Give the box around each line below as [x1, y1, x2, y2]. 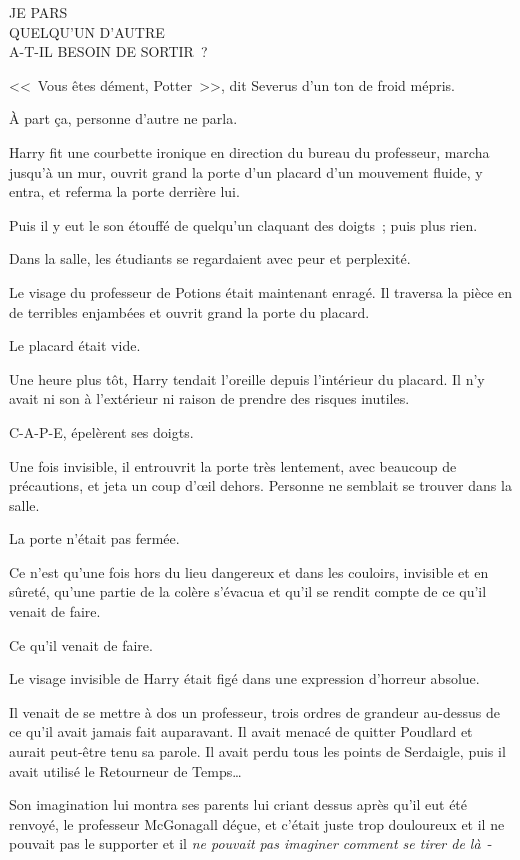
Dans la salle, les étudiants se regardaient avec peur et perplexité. [9, 248, 411, 269]
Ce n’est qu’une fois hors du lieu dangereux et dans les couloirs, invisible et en [9, 561, 489, 582]
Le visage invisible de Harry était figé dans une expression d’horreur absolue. [9, 668, 480, 689]
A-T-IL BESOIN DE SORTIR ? [9, 41, 208, 62]
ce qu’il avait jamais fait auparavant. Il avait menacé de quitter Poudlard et [9, 721, 473, 742]
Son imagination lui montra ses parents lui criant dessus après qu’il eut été [9, 794, 468, 815]
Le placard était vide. [9, 335, 141, 356]
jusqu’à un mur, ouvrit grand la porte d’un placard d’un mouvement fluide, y [9, 161, 483, 182]
